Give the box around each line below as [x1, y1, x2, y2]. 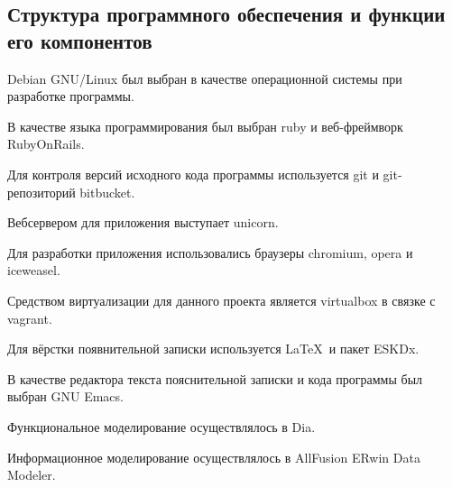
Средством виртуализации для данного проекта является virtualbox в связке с [7, 290, 436, 309]
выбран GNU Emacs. [7, 387, 124, 406]
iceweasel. [7, 261, 60, 280]
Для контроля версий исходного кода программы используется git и [7, 164, 379, 183]
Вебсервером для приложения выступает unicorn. [7, 213, 279, 232]
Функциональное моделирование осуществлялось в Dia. [7, 417, 316, 436]
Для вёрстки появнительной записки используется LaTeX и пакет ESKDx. [7, 339, 420, 358]
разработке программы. [7, 87, 134, 106]
